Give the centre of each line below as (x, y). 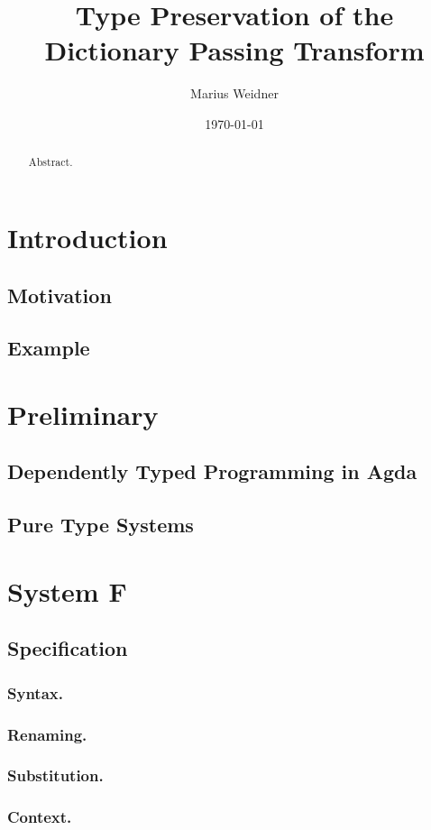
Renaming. (47, 734)
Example (49, 348)
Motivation (60, 295)
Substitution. (55, 775)
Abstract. (50, 162)
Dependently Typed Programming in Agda (212, 471)
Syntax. (35, 692)
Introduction (87, 237)
